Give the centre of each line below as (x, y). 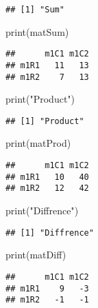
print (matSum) (37, 31)
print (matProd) (38, 143)
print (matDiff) (36, 255)
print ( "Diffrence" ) (42, 211)
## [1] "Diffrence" (50, 233)
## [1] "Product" (45, 121)
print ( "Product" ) (40, 99)
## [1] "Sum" (35, 10)
